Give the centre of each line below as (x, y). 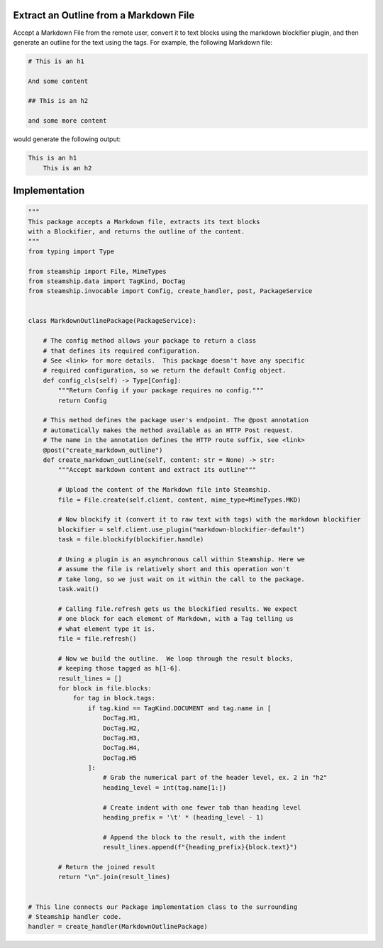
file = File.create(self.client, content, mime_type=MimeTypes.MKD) (179, 500)
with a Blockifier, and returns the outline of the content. (137, 231)
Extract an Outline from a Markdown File (104, 15)
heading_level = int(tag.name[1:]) (165, 787)
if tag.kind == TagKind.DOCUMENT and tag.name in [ (179, 708)
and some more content (67, 121)
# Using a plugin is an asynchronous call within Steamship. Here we (181, 559)
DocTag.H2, (122, 728)
